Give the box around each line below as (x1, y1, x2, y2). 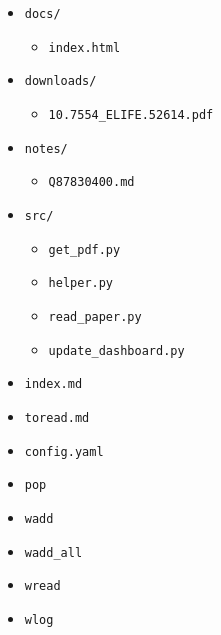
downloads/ (24, 74, 97, 89)
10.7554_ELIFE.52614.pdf (48, 107, 214, 122)
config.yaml (24, 444, 104, 459)
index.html (48, 40, 121, 55)
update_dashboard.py (48, 343, 185, 358)
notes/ (24, 141, 68, 156)
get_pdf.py (48, 242, 121, 257)
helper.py (48, 276, 114, 291)
